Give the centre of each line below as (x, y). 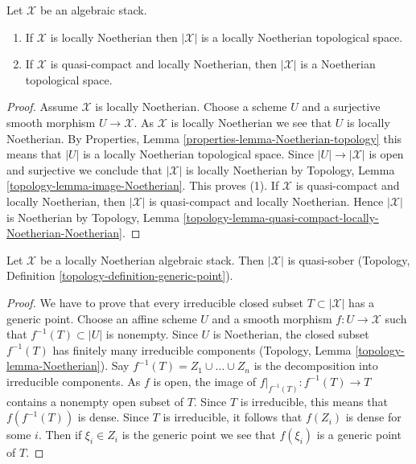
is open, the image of (205, 381)
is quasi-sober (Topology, (349, 259)
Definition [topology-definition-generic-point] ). (120, 275)
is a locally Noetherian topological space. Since (198, 154)
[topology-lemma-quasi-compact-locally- (281, 217)
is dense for (373, 417)
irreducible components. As (74, 381)
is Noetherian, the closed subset (291, 334)
